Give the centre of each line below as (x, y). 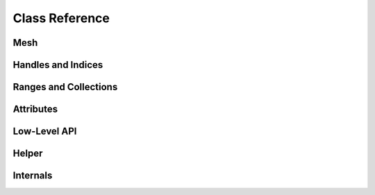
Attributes (35, 109)
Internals (33, 176)
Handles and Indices (58, 65)
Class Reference (61, 18)
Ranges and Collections (65, 87)
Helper (28, 154)
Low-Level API (45, 132)
